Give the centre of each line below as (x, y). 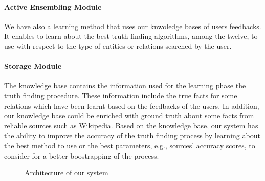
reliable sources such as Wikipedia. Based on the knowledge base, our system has (131, 125)
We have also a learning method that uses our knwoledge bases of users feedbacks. (133, 26)
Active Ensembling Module (53, 6)
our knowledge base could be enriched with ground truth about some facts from (129, 115)
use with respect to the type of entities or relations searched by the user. (118, 46)
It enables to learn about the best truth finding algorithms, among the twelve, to (131, 36)
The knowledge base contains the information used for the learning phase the (125, 85)
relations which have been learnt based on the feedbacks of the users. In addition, (132, 105)
